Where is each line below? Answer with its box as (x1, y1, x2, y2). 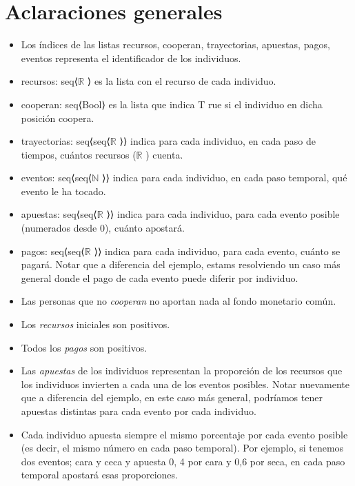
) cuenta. (145, 147, 183, 161)
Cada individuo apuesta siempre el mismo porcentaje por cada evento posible (21, 427, 348, 441)
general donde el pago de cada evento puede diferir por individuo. (21, 270, 298, 285)
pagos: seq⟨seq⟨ (21, 243, 85, 258)
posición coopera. (21, 110, 94, 125)
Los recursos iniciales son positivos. (21, 317, 170, 332)
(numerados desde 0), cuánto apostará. (21, 221, 185, 235)
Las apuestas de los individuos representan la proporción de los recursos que (21, 363, 343, 378)
